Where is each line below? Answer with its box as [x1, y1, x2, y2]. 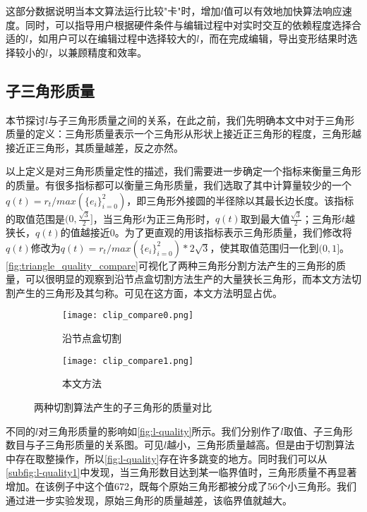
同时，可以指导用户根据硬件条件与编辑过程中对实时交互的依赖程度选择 [25, 17, 351, 32]
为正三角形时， [145, 211, 215, 226]
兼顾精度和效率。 [68, 44, 148, 59]
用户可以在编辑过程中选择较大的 [48, 31, 197, 46]
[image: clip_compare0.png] [62, 310, 194, 321]
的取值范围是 [6, 211, 65, 226]
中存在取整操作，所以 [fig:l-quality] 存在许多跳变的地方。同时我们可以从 [6, 451, 327, 465]
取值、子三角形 [283, 423, 353, 438]
